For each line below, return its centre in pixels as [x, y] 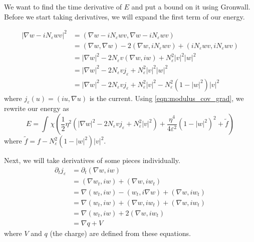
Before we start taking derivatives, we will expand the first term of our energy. [124, 16]
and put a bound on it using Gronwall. [191, 6]
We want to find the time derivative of [63, 6]
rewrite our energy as [37, 108]
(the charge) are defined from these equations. [120, 233]
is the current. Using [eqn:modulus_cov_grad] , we [167, 98]
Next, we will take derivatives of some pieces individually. [92, 160]
